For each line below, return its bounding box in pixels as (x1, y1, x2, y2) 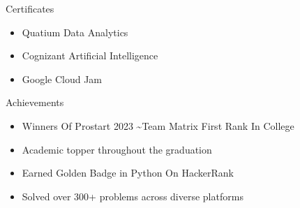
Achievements (6, 95, 64, 110)
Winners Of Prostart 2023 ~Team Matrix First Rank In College (22, 118, 294, 133)
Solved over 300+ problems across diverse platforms (22, 188, 243, 203)
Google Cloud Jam (22, 71, 103, 86)
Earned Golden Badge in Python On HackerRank (22, 165, 234, 180)
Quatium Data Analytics (22, 24, 128, 39)
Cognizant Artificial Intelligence (22, 48, 158, 63)
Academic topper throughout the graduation (22, 142, 212, 156)
